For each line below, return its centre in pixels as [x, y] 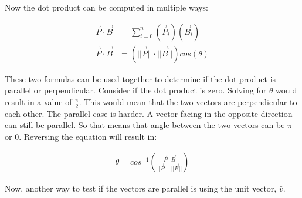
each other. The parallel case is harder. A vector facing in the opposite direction [149, 113]
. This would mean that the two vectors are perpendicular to [188, 101]
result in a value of [38, 101]
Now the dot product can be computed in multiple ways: [107, 7]
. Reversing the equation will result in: [88, 136]
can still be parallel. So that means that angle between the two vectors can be [145, 125]
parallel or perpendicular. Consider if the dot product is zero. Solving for [136, 90]
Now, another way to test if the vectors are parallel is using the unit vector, [141, 188]
